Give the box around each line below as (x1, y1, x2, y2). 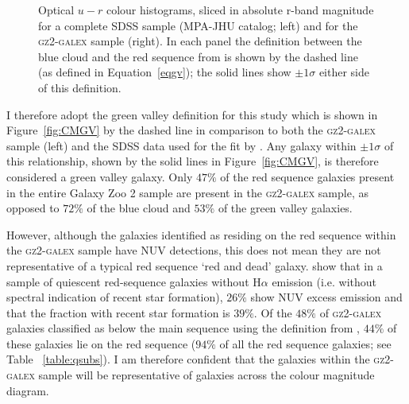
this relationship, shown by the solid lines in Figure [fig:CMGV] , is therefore (6, 153, 379, 169)
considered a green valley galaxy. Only (6, 168, 193, 185)
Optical (38, 2, 75, 17)
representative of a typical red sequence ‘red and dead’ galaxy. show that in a (6, 257, 383, 274)
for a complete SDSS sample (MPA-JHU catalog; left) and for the (38, 17, 358, 33)
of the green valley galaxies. (218, 200, 353, 216)
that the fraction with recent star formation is (6, 304, 230, 320)
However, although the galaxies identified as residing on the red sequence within (6, 226, 396, 243)
